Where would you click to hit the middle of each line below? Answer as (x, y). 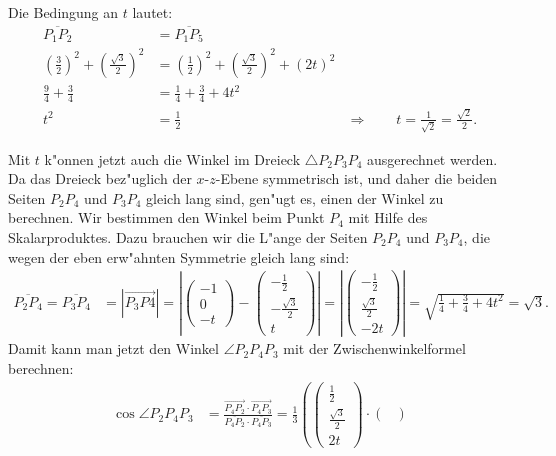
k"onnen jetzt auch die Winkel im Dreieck (172, 158)
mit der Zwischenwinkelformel (374, 348)
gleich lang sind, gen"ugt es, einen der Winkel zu (295, 197)
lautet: (152, 12)
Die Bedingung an (63, 12)
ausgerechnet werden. (432, 158)
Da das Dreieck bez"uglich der (100, 178)
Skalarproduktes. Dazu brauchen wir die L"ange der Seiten (188, 237)
